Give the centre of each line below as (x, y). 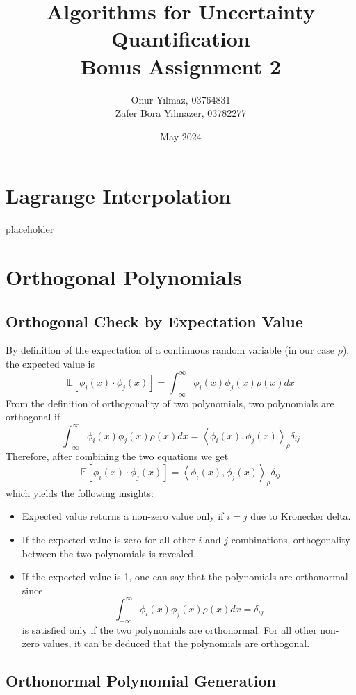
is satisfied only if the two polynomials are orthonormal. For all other (169, 629)
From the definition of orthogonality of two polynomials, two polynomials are (170, 403)
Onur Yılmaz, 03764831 (181, 99)
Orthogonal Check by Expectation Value (154, 321)
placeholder (30, 229)
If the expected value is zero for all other (108, 539)
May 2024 (181, 136)
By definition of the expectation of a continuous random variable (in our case (170, 350)
